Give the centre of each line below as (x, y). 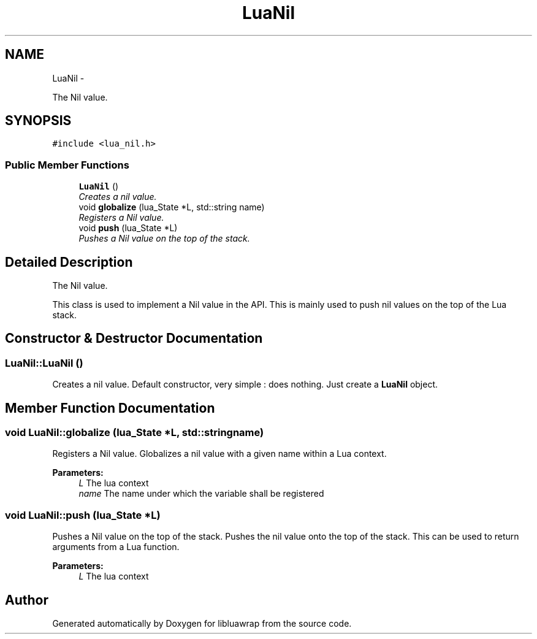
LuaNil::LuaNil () (44, 363)
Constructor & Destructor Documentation (134, 339)
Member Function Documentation (110, 408)
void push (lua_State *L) (128, 228)
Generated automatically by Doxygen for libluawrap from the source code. (202, 624)
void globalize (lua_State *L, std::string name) (172, 207)
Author (27, 600)
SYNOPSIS (38, 121)
